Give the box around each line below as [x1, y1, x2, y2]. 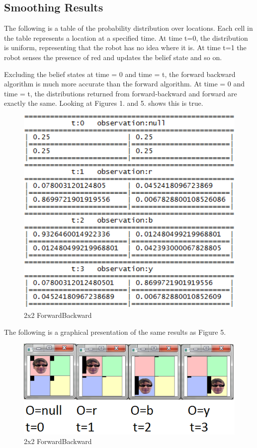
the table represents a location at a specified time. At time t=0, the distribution [4, 32, 248, 43]
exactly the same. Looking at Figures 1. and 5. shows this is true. [4, 98, 203, 108]
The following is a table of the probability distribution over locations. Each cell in [4, 23, 253, 33]
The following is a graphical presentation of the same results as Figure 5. [4, 326, 226, 337]
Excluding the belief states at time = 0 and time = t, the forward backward [4, 69, 236, 79]
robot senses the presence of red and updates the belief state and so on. [4, 52, 222, 62]
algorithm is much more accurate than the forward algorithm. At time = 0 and [4, 78, 245, 89]
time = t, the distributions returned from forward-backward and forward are [4, 88, 237, 98]
